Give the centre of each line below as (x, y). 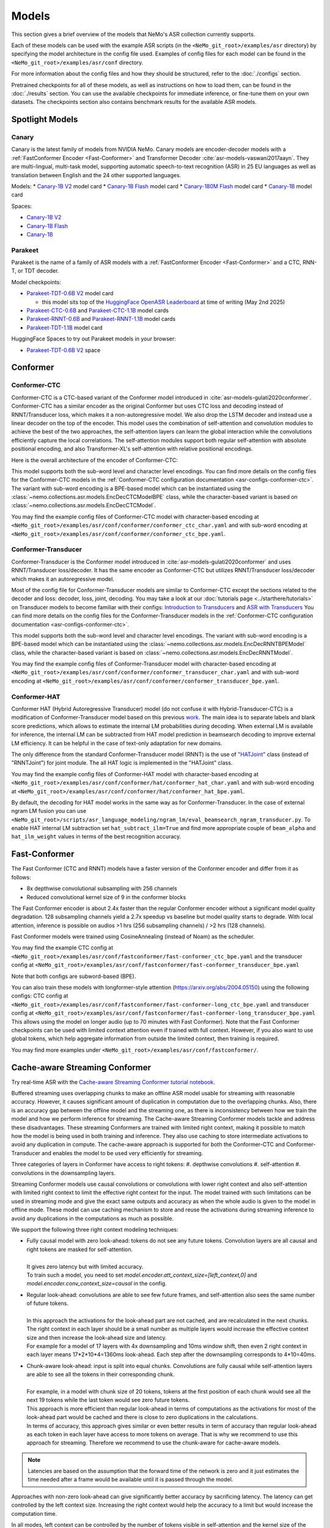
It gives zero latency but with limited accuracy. (85, 1266)
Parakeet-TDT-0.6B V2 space (64, 350)
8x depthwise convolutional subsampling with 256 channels (102, 889)
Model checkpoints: (36, 282)
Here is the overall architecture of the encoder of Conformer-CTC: (95, 460)
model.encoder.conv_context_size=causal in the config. (97, 1284)
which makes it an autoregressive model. (63, 579)
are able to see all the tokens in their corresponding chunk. (101, 1375)
